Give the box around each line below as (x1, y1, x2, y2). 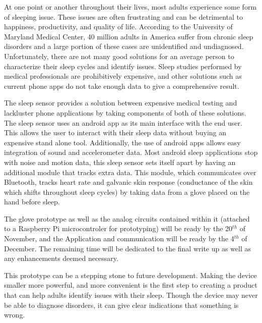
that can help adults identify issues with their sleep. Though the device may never (4, 290, 258, 300)
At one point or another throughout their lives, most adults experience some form (4, 2, 257, 12)
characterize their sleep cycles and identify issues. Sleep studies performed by (4, 61, 242, 71)
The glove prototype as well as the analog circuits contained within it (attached (4, 213, 250, 224)
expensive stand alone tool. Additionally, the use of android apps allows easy (4, 137, 241, 147)
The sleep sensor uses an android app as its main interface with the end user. (4, 117, 242, 128)
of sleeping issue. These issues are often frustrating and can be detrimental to (4, 11, 243, 22)
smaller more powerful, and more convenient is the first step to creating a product (4, 280, 257, 290)
